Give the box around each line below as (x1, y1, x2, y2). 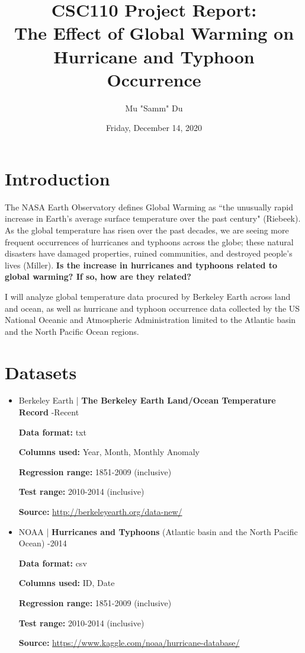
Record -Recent (18, 406, 79, 418)
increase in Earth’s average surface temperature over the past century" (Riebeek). (5, 212, 301, 225)
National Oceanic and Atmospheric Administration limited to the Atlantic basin (5, 313, 296, 326)
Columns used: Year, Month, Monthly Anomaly (18, 446, 200, 458)
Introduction (5, 166, 110, 190)
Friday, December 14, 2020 (105, 121, 203, 134)
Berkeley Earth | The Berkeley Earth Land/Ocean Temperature (18, 394, 276, 406)
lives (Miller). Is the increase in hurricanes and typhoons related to (5, 258, 278, 271)
